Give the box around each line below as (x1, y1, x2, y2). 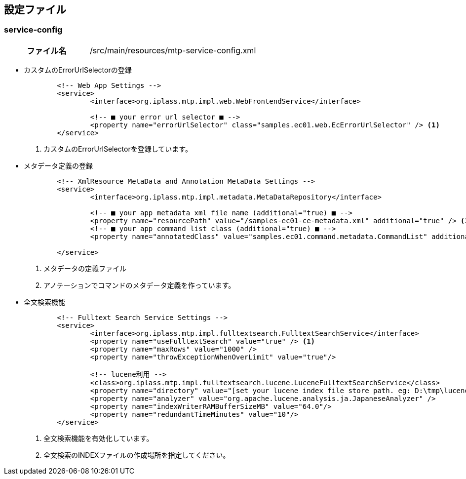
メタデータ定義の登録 (24, 161, 93, 170)
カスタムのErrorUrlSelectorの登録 (24, 65, 132, 74)
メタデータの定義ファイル (43, 264, 126, 273)
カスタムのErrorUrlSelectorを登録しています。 (43, 144, 192, 153)
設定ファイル (4, 3, 66, 16)
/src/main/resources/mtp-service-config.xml (90, 45, 256, 55)
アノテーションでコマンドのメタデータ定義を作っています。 (43, 280, 235, 289)
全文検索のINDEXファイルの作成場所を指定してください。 (43, 450, 230, 459)
